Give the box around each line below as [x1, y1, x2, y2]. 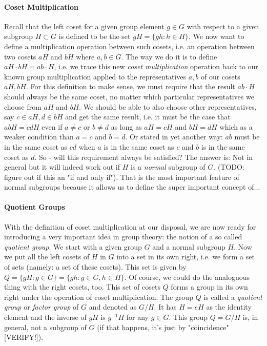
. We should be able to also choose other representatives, [79, 101, 257, 112]
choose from [4, 101, 42, 112]
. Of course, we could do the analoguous [124, 271, 250, 282]
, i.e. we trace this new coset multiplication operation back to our [54, 61, 258, 72]
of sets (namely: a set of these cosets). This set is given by [4, 261, 187, 272]
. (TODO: [213, 161, 244, 172]
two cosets [4, 51, 36, 62]
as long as [111, 121, 142, 132]
